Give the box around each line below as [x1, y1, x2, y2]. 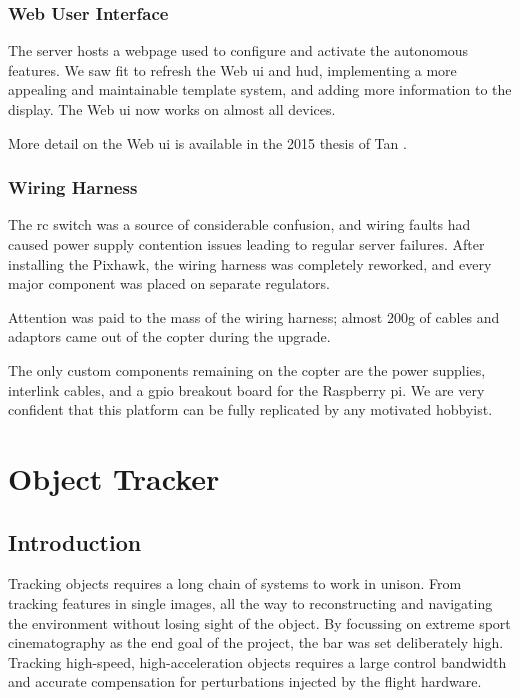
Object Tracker [8, 457, 220, 498]
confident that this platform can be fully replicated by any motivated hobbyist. [8, 399, 493, 420]
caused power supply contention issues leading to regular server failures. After [8, 234, 485, 254]
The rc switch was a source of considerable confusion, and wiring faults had [8, 214, 471, 235]
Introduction [8, 526, 142, 557]
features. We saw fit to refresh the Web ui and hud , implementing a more [8, 59, 457, 80]
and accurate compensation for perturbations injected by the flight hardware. [8, 671, 482, 692]
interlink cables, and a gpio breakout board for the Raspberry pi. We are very [8, 379, 485, 400]
